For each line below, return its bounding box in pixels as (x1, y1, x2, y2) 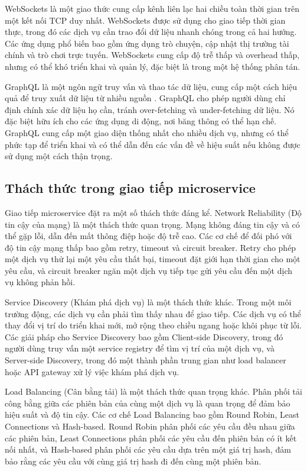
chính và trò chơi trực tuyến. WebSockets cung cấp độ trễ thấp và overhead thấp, (5, 49, 300, 61)
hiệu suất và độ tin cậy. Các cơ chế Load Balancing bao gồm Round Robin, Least (5, 408, 299, 421)
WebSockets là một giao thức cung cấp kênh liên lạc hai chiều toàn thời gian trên (5, 2, 300, 14)
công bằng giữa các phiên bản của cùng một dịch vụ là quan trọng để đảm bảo (5, 396, 290, 409)
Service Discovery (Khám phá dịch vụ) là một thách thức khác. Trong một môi (5, 296, 292, 308)
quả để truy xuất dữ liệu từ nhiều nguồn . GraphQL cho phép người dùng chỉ (5, 92, 286, 104)
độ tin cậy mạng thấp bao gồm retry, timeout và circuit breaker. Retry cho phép (5, 241, 296, 253)
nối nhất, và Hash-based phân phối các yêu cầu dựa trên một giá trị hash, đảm (5, 443, 291, 456)
